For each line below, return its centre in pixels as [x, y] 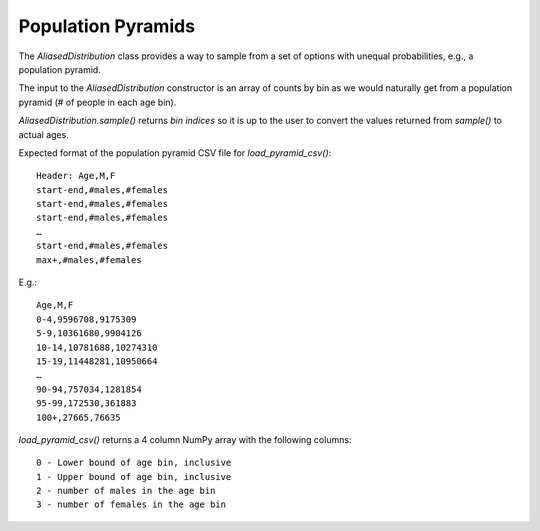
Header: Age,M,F [76, 176]
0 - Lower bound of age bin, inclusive [134, 463]
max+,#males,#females [89, 259]
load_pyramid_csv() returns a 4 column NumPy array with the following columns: [185, 439]
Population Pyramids [106, 26]
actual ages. [43, 134]
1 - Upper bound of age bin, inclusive [134, 476]
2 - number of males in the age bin [126, 491]
